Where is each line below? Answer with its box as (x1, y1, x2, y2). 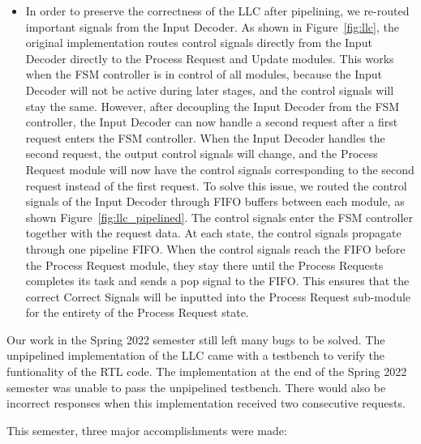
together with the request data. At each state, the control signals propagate (25, 224, 402, 241)
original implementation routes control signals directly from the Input (25, 34, 372, 51)
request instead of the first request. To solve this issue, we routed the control (25, 177, 407, 194)
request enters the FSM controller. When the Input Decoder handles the (25, 129, 385, 146)
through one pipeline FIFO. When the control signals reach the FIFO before (25, 240, 406, 257)
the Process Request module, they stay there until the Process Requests (25, 256, 384, 273)
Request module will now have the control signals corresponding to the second (25, 160, 415, 177)
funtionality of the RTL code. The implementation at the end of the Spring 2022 (6, 363, 407, 380)
